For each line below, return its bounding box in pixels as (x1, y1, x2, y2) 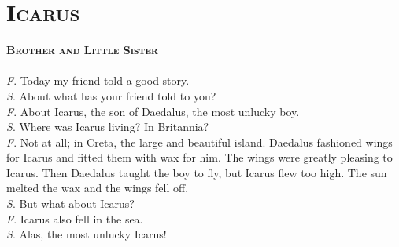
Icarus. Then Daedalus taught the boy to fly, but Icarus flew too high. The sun (6, 164, 387, 180)
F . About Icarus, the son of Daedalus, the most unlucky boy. (6, 103, 300, 119)
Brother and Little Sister (6, 42, 158, 58)
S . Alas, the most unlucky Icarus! (6, 226, 167, 242)
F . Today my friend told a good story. (6, 72, 190, 89)
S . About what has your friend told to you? (6, 87, 216, 104)
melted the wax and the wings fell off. (6, 180, 189, 196)
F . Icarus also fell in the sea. (6, 210, 143, 227)
